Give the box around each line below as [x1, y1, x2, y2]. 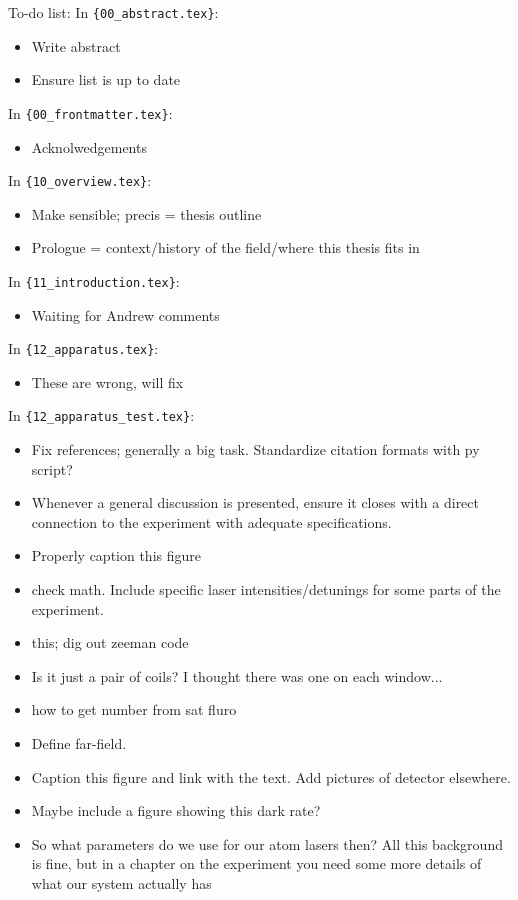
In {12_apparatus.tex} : [8, 338, 159, 359]
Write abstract [31, 35, 121, 56]
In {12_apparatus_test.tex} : [8, 405, 195, 426]
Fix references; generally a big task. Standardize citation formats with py [31, 439, 480, 460]
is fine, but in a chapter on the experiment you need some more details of [31, 853, 482, 874]
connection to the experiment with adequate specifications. [31, 511, 392, 532]
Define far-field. [31, 733, 127, 754]
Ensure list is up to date [31, 69, 181, 90]
